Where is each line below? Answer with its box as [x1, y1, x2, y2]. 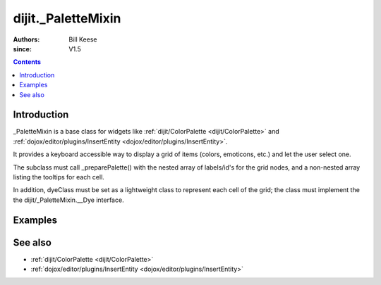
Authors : [13, 35, 40, 44]
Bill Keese [68, 35, 97, 44]
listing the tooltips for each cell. [13, 172, 105, 181]
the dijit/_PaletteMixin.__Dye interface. [13, 196, 124, 204]
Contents [13, 58, 42, 66]
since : [13, 44, 32, 53]
